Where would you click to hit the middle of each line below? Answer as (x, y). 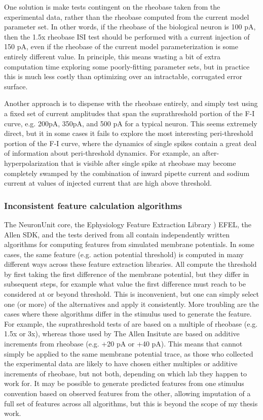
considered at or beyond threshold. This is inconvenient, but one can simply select (132, 294)
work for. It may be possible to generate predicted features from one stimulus (124, 383)
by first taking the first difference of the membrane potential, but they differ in (127, 274)
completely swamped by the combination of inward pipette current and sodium (127, 173)
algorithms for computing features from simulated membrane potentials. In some (129, 244)
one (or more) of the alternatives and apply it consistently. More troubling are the (131, 304)
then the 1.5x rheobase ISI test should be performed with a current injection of (127, 36)
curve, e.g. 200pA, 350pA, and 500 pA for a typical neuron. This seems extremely (131, 123)
